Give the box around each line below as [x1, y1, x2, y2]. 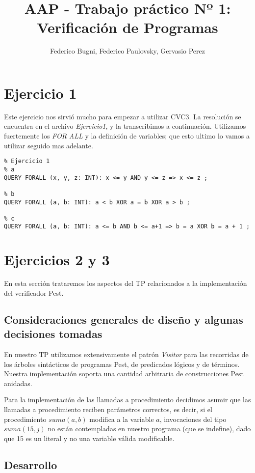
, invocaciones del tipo [159, 414, 227, 424]
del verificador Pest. [4, 287, 64, 298]
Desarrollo [4, 457, 57, 472]
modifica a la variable [89, 414, 154, 424]
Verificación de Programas [37, 17, 218, 37]
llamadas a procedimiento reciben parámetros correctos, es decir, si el [4, 404, 212, 414]
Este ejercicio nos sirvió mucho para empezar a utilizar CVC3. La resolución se [4, 111, 241, 121]
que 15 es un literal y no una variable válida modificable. [4, 433, 175, 443]
